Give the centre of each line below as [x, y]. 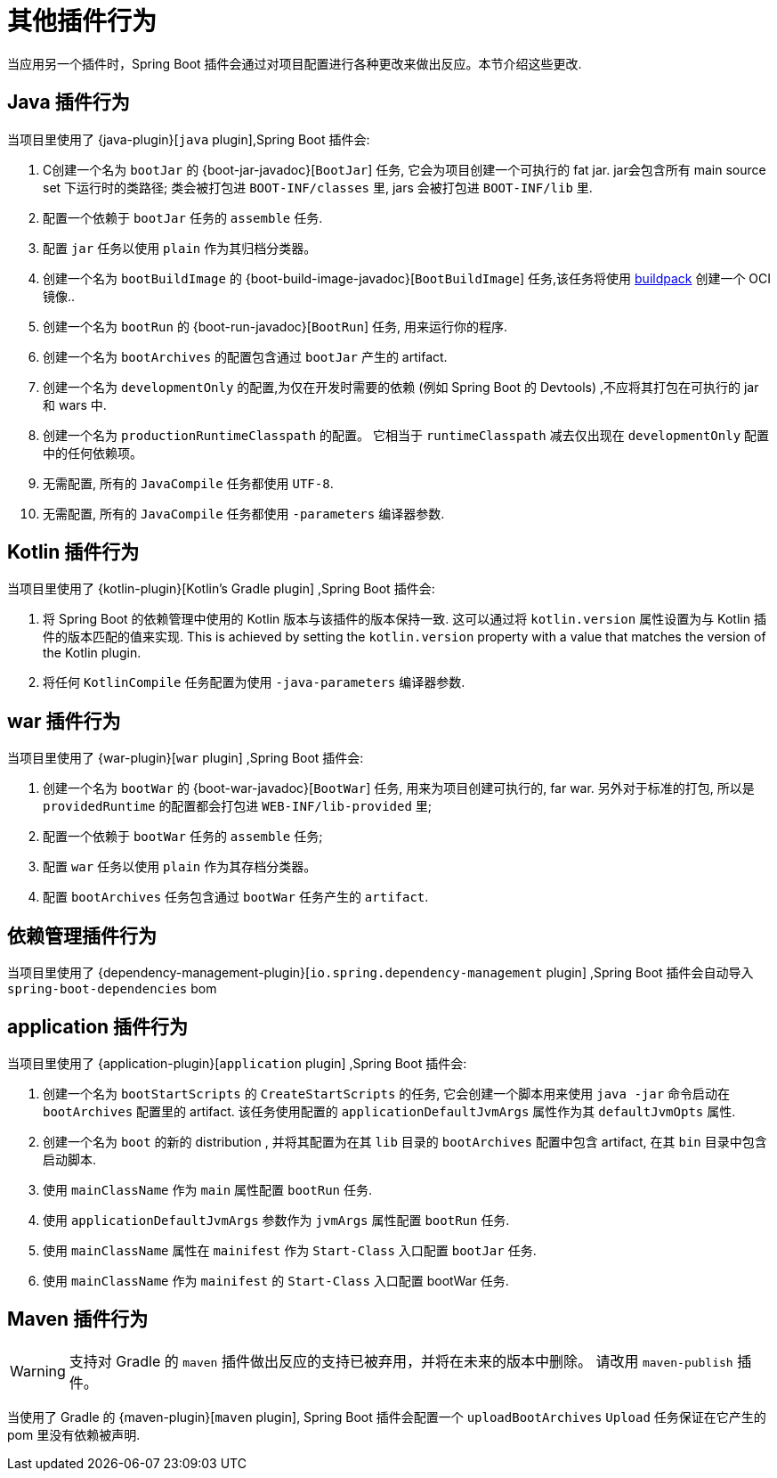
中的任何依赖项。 [93, 453]
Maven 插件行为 [78, 1319]
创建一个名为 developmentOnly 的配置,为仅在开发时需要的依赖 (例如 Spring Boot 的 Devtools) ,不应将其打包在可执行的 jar [401, 387]
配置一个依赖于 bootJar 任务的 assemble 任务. [183, 217]
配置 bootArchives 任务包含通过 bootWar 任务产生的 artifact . [236, 897]
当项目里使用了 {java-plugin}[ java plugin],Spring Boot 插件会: [189, 139]
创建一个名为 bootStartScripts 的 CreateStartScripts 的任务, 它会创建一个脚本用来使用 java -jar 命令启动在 [387, 1093]
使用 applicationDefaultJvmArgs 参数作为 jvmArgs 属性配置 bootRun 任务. [276, 1220]
